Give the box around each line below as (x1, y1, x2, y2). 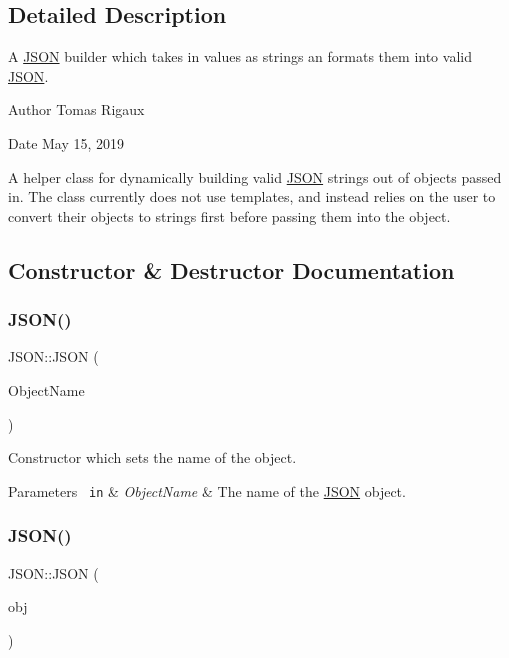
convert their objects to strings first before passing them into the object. (8, 205, 451, 226)
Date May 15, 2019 (8, 132, 125, 153)
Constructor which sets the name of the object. (8, 447, 297, 468)
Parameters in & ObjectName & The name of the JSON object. (8, 480, 406, 501)
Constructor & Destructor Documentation (8, 254, 455, 285)
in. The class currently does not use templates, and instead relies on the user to (8, 186, 496, 207)
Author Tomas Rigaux (8, 99, 145, 120)
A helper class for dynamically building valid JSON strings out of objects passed (8, 166, 502, 187)
